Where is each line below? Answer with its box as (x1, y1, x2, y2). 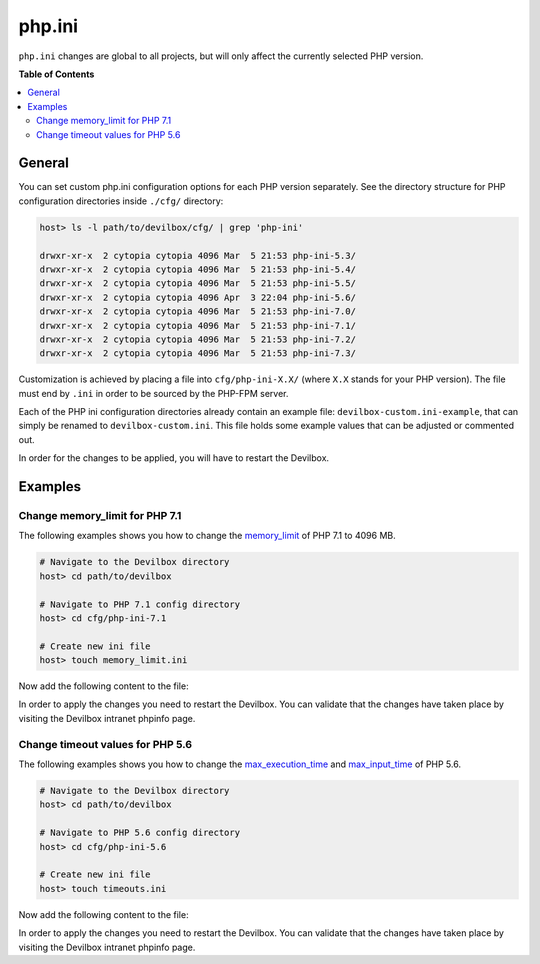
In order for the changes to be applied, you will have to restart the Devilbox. (18, 452, 330, 464)
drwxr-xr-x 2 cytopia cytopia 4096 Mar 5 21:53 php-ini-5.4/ (39, 263, 357, 275)
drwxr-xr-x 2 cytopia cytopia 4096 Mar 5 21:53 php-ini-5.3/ (39, 250, 357, 261)
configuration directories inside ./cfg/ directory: (18, 195, 224, 207)
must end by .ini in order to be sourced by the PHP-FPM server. (18, 387, 289, 399)
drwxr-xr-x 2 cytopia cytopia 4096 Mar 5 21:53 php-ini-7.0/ (39, 306, 357, 317)
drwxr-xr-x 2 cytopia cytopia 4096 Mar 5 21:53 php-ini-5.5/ (39, 278, 357, 289)
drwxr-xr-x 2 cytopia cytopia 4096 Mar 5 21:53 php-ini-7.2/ (39, 333, 357, 345)
